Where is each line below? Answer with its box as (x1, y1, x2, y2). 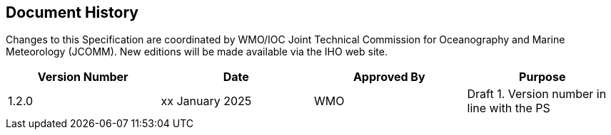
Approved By (353, 70, 425, 85)
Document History (6, 4, 138, 21)
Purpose (519, 70, 566, 85)
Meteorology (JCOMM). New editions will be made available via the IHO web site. (6, 45, 388, 58)
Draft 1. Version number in (467, 87, 607, 102)
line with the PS (467, 101, 550, 116)
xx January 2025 (161, 94, 252, 109)
